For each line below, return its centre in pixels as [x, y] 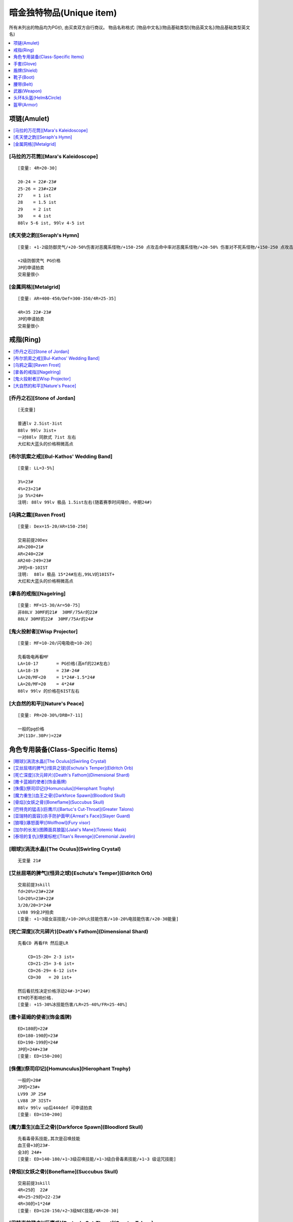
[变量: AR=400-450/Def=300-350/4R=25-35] [67, 299]
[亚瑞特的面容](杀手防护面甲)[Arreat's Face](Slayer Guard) [72, 816]
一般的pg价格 [31, 729]
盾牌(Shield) [25, 70]
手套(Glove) [25, 64]
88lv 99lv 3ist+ [37, 430]
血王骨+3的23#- [34, 1146]
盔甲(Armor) [26, 105]
